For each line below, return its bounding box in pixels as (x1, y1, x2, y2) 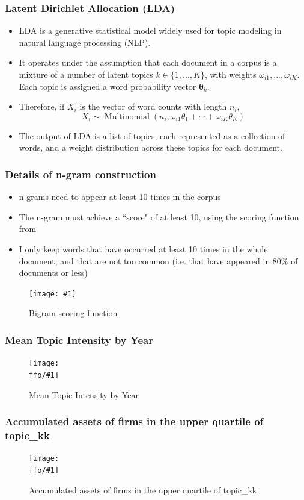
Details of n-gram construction (5, 166, 156, 181)
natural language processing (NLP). (19, 36, 151, 48)
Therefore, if (19, 100, 65, 113)
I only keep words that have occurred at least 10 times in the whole (19, 242, 268, 255)
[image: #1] (29, 289, 76, 298)
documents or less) (19, 266, 88, 279)
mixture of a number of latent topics (19, 68, 153, 80)
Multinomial (104, 112, 150, 121)
